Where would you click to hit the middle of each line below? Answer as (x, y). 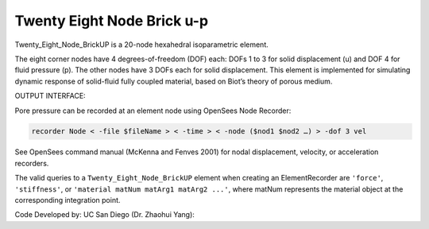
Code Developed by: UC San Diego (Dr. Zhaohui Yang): (104, 215)
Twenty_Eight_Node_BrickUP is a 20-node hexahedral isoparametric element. (142, 45)
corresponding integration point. (68, 200)
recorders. (32, 163)
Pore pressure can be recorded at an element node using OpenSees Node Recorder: (153, 111)
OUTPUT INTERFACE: (50, 96)
